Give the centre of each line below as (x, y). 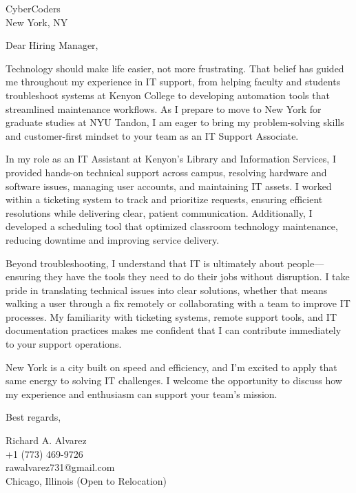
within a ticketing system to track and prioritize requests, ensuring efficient (164, 199)
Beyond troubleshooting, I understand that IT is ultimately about (145, 263)
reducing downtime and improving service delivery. (113, 239)
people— (305, 263)
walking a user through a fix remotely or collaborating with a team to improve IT (178, 303)
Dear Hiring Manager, (52, 45)
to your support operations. (64, 344)
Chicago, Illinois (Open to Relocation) (86, 480)
